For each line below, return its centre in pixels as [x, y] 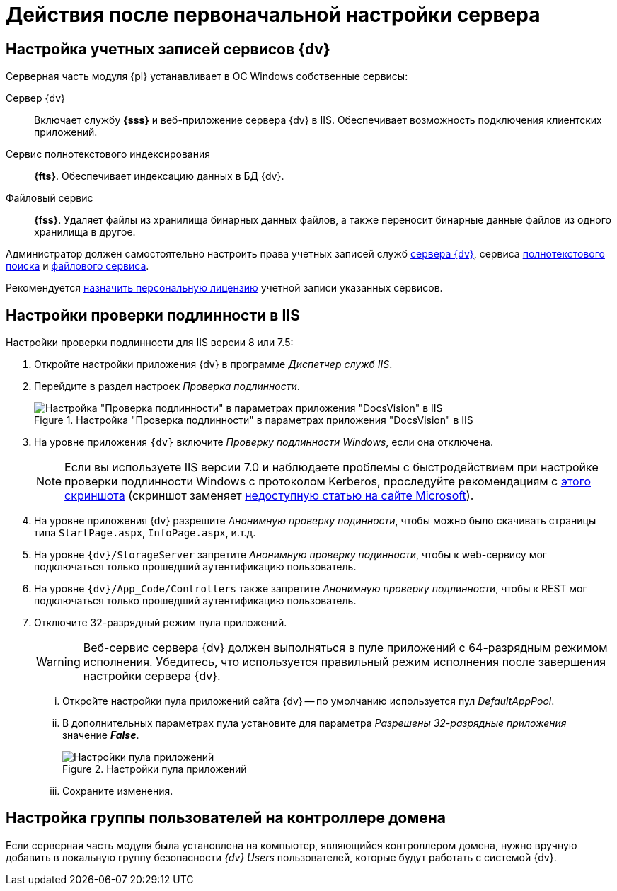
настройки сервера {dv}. [152, 676]
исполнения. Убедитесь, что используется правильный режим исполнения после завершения [345, 662]
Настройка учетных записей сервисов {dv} [168, 49]
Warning [58, 662]
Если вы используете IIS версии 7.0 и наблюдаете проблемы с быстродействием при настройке [331, 467]
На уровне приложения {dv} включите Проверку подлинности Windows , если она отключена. [264, 442]
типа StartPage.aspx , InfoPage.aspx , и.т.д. [145, 533]
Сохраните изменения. [118, 791]
